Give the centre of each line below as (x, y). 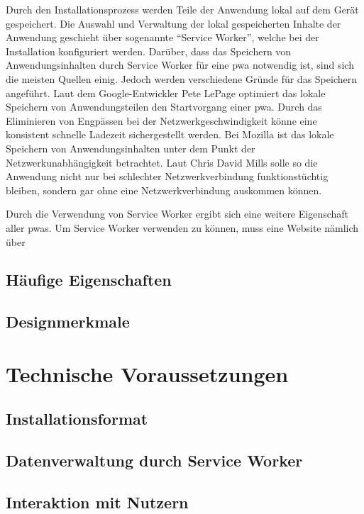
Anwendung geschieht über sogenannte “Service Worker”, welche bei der (162, 37)
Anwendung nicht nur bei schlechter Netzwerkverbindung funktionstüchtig (167, 176)
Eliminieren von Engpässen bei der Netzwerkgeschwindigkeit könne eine (161, 120)
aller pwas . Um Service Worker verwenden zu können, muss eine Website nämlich (182, 227)
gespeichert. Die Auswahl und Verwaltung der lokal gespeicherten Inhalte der (173, 23)
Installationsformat (77, 419)
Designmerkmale (68, 322)
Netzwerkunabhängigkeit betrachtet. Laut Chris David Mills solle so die (162, 162)
